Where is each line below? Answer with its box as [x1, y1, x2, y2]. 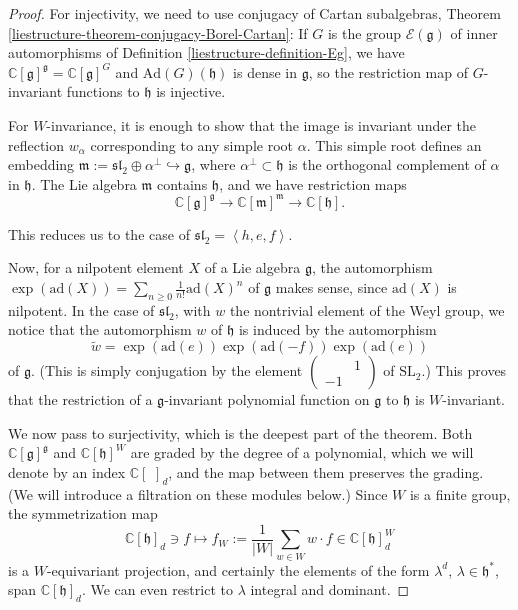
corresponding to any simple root [90, 134, 293, 155]
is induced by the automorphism [238, 319, 437, 340]
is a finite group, [409, 483, 511, 504]
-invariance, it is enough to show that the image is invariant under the [46, 114, 477, 135]
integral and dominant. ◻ [250, 579, 410, 600]
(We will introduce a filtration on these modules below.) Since [8, 483, 388, 504]
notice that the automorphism [8, 319, 192, 340]
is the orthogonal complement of [288, 154, 486, 175]
